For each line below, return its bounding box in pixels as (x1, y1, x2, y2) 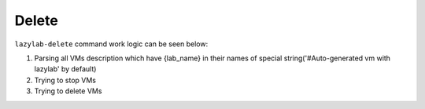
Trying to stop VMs (34, 75, 96, 85)
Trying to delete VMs (34, 86, 102, 96)
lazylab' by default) (34, 64, 97, 74)
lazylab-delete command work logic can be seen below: (14, 39, 209, 49)
